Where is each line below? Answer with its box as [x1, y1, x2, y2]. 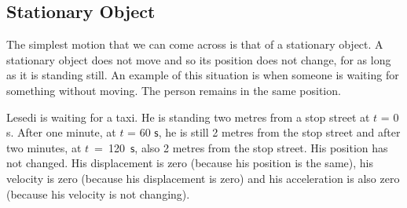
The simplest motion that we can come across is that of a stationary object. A [6, 36, 383, 53]
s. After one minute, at [6, 124, 116, 140]
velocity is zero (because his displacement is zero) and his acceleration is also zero [6, 170, 400, 186]
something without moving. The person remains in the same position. [6, 82, 341, 98]
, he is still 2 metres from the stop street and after [158, 124, 401, 140]
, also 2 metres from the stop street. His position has [134, 139, 388, 155]
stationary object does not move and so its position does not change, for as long [6, 51, 391, 68]
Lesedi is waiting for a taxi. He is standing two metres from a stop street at [6, 108, 370, 125]
